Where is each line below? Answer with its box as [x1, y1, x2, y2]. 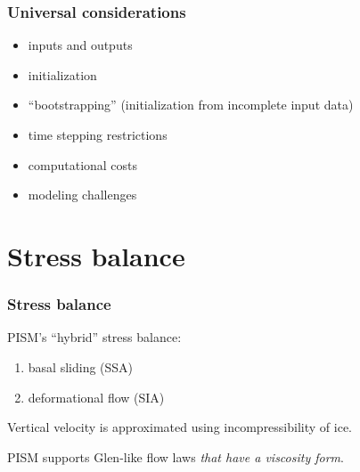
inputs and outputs [28, 36, 133, 54]
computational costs [28, 155, 138, 174]
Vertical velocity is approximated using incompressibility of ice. [7, 418, 352, 436]
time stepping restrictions [28, 126, 168, 143]
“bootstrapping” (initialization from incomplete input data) [28, 95, 354, 114]
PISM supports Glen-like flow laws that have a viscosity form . [7, 447, 344, 466]
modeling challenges [28, 185, 137, 204]
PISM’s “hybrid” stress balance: [7, 328, 182, 346]
